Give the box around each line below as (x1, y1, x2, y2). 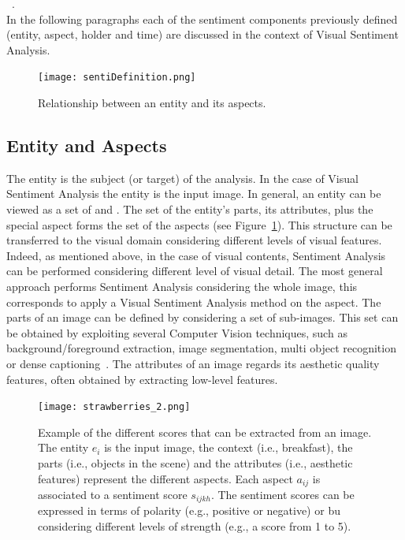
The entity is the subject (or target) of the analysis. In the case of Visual (6, 169, 359, 186)
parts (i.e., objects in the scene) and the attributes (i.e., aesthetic (38, 454, 353, 471)
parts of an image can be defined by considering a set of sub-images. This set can (6, 309, 399, 326)
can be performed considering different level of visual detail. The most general (6, 263, 383, 279)
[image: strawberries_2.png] (38, 401, 191, 413)
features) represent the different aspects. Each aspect (38, 470, 293, 486)
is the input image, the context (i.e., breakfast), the (104, 439, 353, 456)
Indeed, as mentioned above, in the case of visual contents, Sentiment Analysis (6, 247, 386, 263)
